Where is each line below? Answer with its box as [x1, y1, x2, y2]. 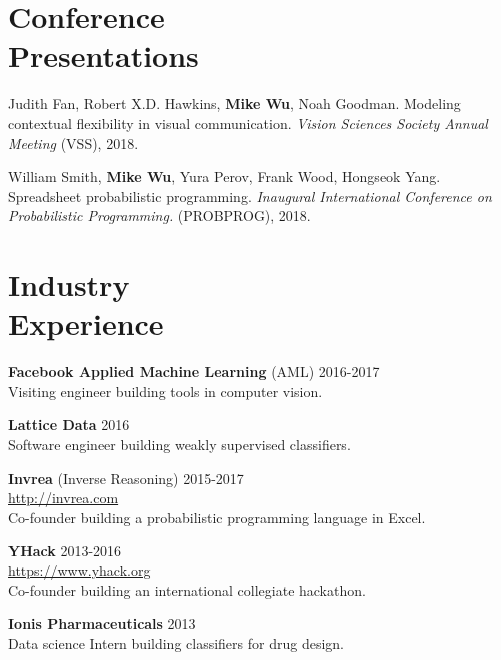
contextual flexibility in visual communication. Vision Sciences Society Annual [8, 112, 488, 133]
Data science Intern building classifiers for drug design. [8, 632, 344, 653]
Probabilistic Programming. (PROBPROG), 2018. [8, 205, 311, 226]
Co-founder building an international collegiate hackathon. [8, 579, 366, 600]
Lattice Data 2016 [8, 414, 130, 435]
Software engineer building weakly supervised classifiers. [8, 433, 351, 454]
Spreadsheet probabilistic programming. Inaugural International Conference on [8, 185, 492, 206]
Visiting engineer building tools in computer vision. [8, 380, 323, 401]
